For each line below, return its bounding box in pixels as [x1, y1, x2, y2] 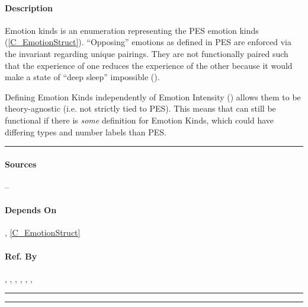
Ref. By [5, 249, 37, 262]
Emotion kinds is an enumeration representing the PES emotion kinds [5, 24, 259, 36]
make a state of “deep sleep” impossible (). [5, 71, 160, 83]
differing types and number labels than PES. [5, 125, 166, 138]
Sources [5, 157, 37, 170]
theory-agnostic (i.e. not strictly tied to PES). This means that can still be [5, 102, 276, 115]
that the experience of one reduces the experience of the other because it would [5, 59, 293, 71]
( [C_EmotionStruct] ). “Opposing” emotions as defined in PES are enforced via [5, 36, 291, 48]
